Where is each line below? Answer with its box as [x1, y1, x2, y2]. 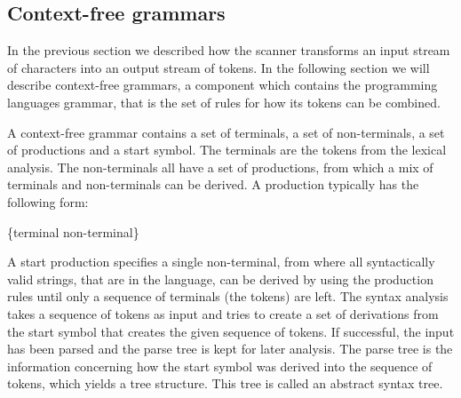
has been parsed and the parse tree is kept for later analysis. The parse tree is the [7, 339, 453, 358]
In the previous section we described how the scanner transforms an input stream [7, 41, 450, 60]
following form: [7, 192, 89, 211]
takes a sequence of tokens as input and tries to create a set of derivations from [7, 304, 439, 322]
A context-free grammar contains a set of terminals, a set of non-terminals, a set [7, 123, 445, 141]
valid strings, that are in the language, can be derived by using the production [7, 269, 433, 288]
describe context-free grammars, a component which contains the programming [7, 76, 438, 94]
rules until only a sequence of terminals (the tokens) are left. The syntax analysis [7, 287, 449, 306]
